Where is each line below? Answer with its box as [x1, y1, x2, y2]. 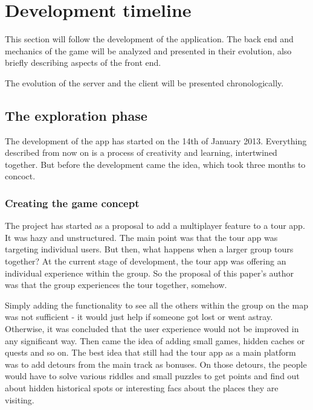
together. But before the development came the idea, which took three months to [5, 158, 306, 170]
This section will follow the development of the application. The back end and [5, 33, 294, 45]
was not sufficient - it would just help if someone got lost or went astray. [5, 310, 273, 323]
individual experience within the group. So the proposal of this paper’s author [5, 266, 294, 279]
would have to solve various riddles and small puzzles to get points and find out [5, 370, 300, 382]
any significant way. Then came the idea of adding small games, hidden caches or [5, 334, 305, 347]
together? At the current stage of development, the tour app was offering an [5, 255, 286, 267]
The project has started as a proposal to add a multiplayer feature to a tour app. [5, 219, 305, 232]
